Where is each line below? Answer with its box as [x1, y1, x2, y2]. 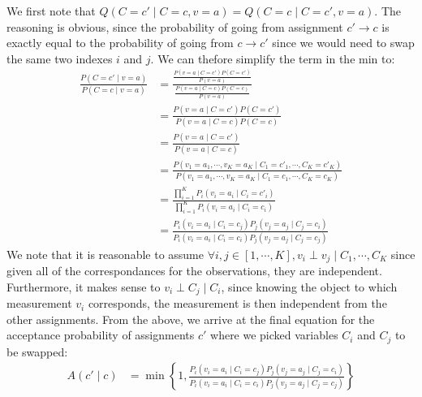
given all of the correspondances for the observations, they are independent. [6, 262, 382, 279]
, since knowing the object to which [221, 278, 398, 295]
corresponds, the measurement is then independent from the [88, 295, 387, 312]
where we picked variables [210, 326, 338, 343]
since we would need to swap [272, 34, 415, 51]
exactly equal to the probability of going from [6, 34, 234, 51]
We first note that [6, 2, 96, 19]
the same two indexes [6, 50, 113, 67]
